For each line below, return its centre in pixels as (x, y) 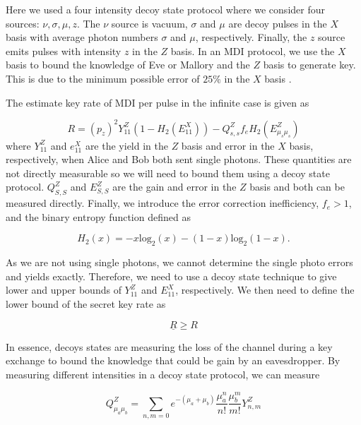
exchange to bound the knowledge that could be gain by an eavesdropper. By (173, 360)
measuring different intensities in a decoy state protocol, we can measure (163, 374)
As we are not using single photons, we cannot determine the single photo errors (179, 262)
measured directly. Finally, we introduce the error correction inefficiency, (162, 203)
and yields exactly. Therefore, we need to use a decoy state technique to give (171, 276)
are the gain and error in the (174, 187)
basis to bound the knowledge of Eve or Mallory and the (128, 65)
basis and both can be (297, 187)
